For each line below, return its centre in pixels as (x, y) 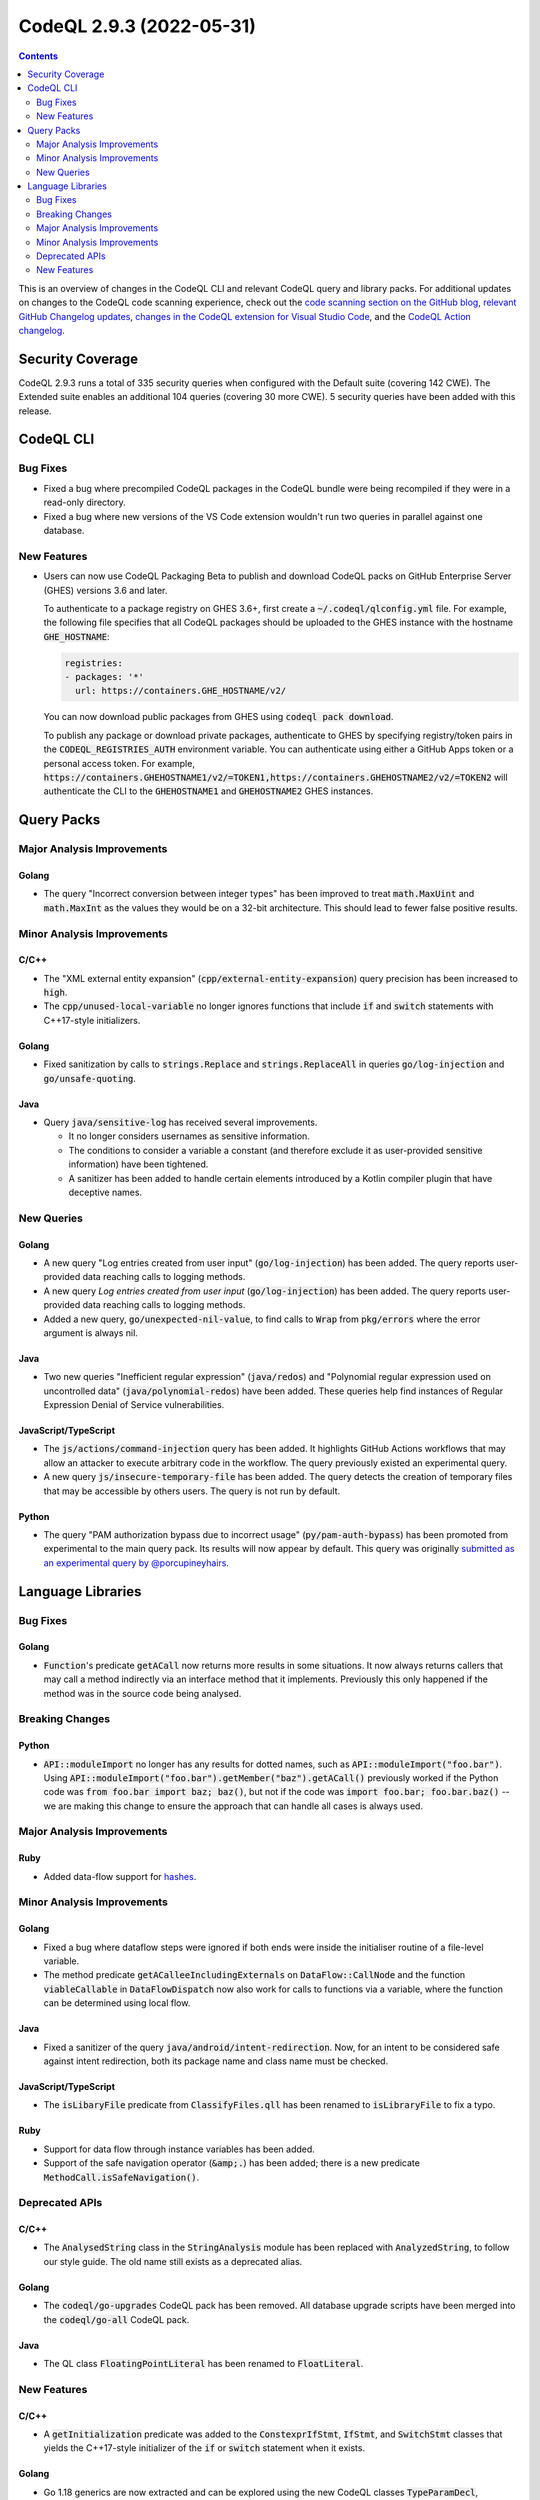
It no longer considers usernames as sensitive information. (189, 1136)
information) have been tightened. (138, 1164)
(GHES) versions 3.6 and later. (105, 590)
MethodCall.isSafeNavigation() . (121, 2177)
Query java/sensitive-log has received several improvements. (180, 1122)
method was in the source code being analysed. (142, 1693)
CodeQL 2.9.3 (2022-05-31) (137, 26)
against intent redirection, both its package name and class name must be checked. (216, 2061)
